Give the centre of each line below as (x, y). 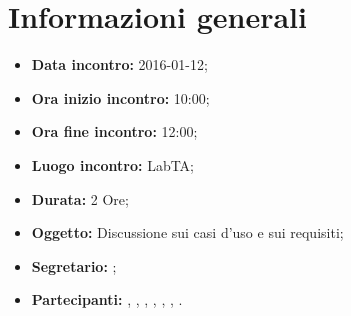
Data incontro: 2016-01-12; (119, 64)
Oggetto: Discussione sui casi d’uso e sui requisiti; (187, 232)
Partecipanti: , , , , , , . (107, 299)
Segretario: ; (74, 265)
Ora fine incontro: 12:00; (114, 131)
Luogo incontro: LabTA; (113, 164)
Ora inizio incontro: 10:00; (120, 97)
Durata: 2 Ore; (80, 198)
